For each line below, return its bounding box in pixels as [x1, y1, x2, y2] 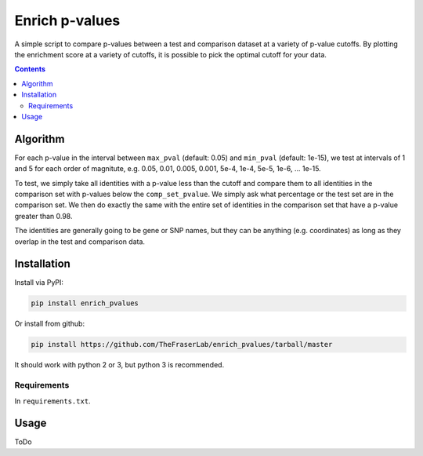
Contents [14, 64, 46, 74]
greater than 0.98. [14, 211, 74, 221]
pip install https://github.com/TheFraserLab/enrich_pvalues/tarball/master [31, 340, 333, 349]
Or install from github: [14, 319, 85, 329]
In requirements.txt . [14, 396, 91, 406]
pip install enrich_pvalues [31, 299, 139, 308]
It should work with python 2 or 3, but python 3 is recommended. [14, 360, 225, 370]
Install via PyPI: [14, 278, 64, 287]
